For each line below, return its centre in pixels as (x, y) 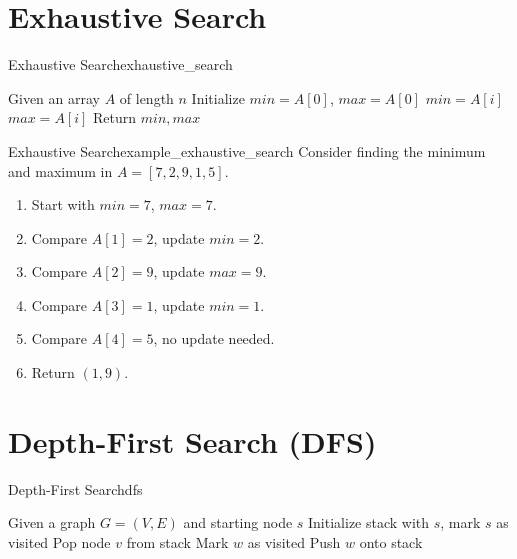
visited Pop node (59, 541)
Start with (63, 204)
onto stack (391, 541)
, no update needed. (214, 338)
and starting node (238, 522)
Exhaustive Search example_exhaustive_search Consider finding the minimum (247, 150)
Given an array (54, 97)
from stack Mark (177, 541)
